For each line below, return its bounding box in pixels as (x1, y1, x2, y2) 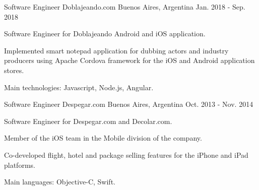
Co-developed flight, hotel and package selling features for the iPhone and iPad (4, 149, 248, 160)
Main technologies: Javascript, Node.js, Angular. (4, 82, 154, 92)
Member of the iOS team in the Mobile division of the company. (4, 133, 202, 143)
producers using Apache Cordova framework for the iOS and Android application (4, 55, 255, 66)
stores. (4, 65, 24, 75)
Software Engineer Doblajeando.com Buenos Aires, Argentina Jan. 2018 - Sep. (4, 2, 245, 12)
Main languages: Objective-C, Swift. (4, 176, 115, 187)
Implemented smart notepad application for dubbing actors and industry (4, 45, 229, 55)
